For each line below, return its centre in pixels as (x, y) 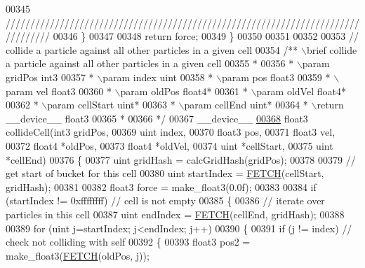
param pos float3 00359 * (276, 77)
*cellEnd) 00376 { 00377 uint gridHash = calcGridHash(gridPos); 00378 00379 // (181, 159)
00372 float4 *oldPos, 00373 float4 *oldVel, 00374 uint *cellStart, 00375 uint (170, 145)
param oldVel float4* (301, 91)
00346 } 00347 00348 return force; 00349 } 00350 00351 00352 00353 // (206, 36)
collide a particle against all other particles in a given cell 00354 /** (152, 49)
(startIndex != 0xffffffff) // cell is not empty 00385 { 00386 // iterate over (165, 200)
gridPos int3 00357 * (50, 77)
